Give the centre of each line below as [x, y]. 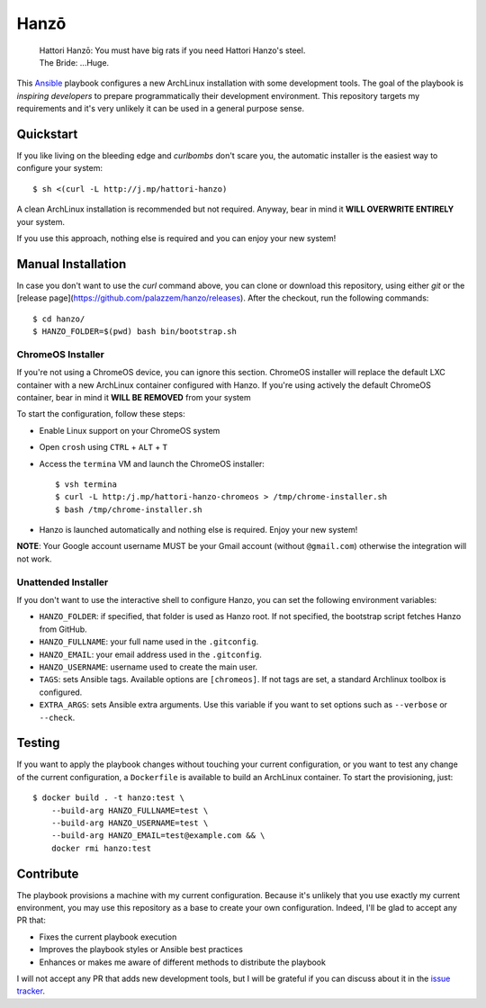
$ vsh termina [86, 484]
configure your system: [60, 168]
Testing [38, 743]
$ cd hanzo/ [59, 319]
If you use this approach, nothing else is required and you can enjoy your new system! [176, 238]
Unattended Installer [63, 582]
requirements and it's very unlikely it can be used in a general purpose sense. [161, 109]
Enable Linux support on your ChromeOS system [130, 430]
